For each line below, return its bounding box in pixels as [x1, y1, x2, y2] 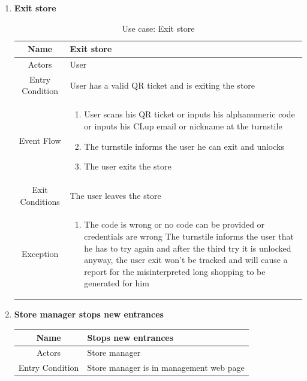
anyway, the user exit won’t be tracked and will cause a [84, 253, 288, 266]
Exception [22, 247, 59, 260]
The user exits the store [84, 160, 171, 173]
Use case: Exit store [122, 22, 195, 34]
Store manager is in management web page [87, 361, 245, 374]
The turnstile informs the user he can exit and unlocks [84, 140, 284, 152]
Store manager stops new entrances [14, 308, 164, 320]
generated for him [84, 277, 149, 289]
